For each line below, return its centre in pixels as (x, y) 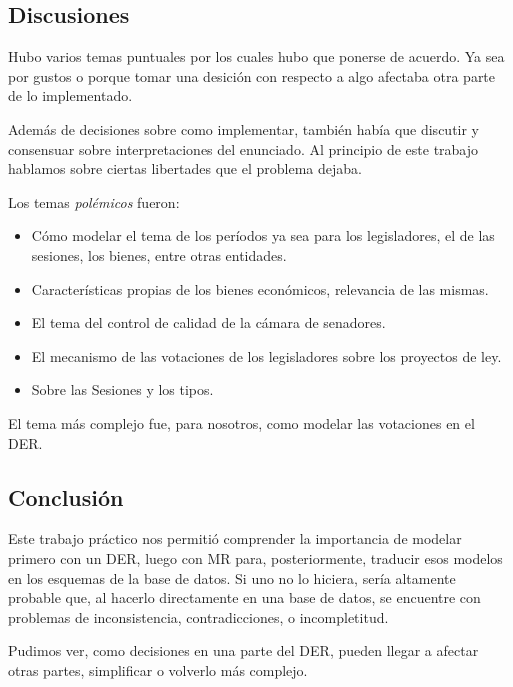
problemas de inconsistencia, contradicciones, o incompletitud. (198, 616)
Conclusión (66, 496)
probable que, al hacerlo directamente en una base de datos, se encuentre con (244, 597)
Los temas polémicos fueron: (94, 201)
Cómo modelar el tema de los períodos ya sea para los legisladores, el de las (263, 235)
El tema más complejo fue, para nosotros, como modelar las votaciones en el (241, 422)
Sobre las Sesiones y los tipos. (122, 389)
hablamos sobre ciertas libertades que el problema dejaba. (185, 168)
